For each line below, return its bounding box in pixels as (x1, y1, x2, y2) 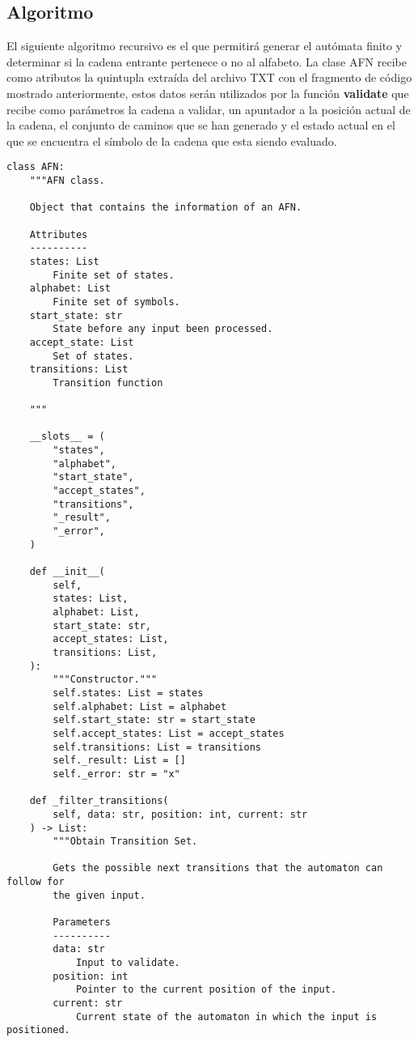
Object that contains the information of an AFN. (29, 202, 302, 214)
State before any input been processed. (53, 323, 273, 335)
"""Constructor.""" (53, 674, 158, 686)
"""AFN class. (29, 175, 105, 187)
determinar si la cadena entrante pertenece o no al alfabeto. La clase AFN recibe (6, 53, 407, 70)
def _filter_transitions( (29, 795, 169, 807)
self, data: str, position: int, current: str (53, 808, 308, 820)
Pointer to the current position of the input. (75, 984, 337, 996)
